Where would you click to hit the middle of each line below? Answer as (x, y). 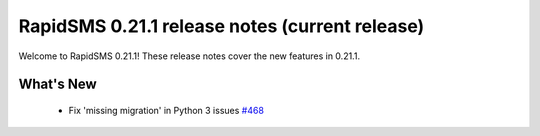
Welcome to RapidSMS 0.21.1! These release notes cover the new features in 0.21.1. (189, 56)
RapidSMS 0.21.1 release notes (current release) (221, 26)
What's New (57, 84)
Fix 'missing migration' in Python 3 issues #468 (166, 110)
